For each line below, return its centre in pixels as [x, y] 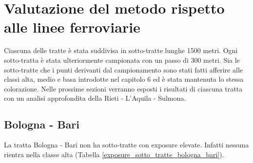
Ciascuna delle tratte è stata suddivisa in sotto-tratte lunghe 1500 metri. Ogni [121, 50]
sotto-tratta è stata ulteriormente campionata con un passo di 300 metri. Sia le [122, 60]
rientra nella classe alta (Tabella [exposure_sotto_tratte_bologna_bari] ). [114, 154]
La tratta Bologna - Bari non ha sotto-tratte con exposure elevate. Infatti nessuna [126, 145]
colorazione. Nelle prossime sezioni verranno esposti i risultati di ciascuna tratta [123, 88]
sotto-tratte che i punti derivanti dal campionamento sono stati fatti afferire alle [123, 69]
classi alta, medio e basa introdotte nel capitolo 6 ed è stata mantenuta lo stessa [124, 79]
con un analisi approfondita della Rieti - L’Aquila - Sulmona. [95, 98]
